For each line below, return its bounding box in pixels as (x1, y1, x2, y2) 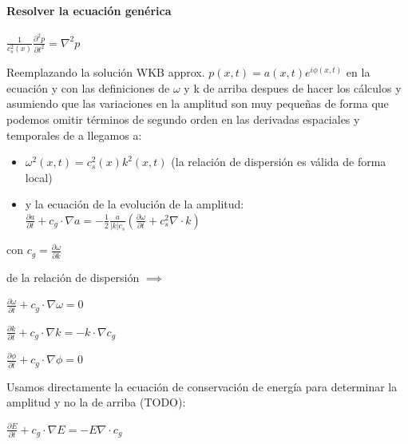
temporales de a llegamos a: (6, 126, 142, 143)
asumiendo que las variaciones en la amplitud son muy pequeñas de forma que (6, 95, 389, 112)
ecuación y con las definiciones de (6, 79, 170, 96)
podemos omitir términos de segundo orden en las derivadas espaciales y (6, 110, 360, 127)
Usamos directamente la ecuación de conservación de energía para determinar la (6, 378, 398, 394)
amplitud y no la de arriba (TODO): (6, 394, 186, 410)
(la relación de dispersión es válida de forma (171, 153, 386, 170)
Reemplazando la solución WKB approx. (6, 64, 205, 81)
